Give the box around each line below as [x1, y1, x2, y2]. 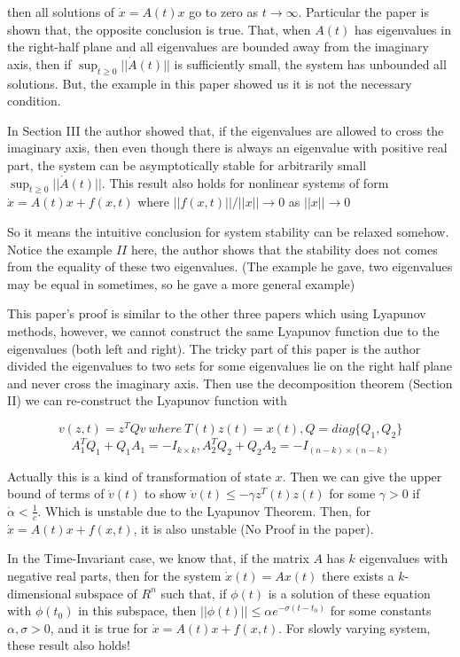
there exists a [322, 566, 394, 584]
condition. [7, 91, 61, 110]
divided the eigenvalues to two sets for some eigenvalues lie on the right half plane [7, 356, 453, 375]
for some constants [330, 601, 432, 620]
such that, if [160, 583, 227, 602]
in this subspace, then [78, 601, 197, 620]
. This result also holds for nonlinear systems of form [101, 173, 389, 192]
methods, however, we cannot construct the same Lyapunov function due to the [7, 321, 440, 340]
